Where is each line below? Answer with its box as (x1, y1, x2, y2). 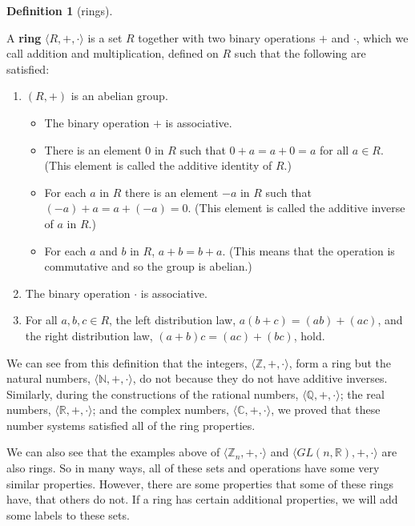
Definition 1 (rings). (6, 2, 113, 18)
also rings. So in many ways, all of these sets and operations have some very (6, 460, 380, 476)
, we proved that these (271, 401, 381, 418)
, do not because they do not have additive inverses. (132, 370, 388, 387)
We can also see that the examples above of (6, 444, 220, 460)
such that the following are (234, 45, 366, 62)
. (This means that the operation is (222, 242, 395, 259)
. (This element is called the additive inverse (187, 199, 405, 216)
